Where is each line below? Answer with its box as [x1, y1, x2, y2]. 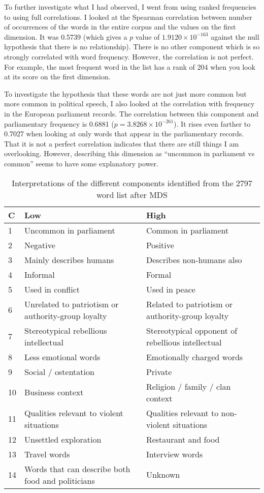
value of [135, 31, 160, 42]
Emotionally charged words [146, 351, 243, 363]
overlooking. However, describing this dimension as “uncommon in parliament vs [4, 148, 255, 159]
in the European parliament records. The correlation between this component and [4, 108, 259, 119]
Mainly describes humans [24, 253, 114, 266]
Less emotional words [24, 351, 101, 363]
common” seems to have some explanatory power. [4, 158, 158, 168]
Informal [24, 268, 55, 280]
